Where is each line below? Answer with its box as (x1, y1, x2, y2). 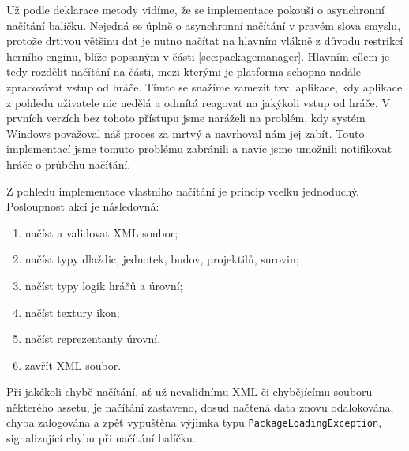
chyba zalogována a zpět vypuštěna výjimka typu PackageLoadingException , (6, 414, 382, 430)
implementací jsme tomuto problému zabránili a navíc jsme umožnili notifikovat (6, 140, 392, 157)
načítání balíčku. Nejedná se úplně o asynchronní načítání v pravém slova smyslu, (6, 17, 401, 33)
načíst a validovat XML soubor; (24, 224, 178, 240)
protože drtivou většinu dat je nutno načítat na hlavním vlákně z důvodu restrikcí (6, 32, 403, 49)
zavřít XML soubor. (24, 356, 122, 373)
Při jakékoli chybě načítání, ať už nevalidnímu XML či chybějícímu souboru (6, 383, 373, 400)
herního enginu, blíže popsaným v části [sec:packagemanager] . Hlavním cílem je (6, 47, 390, 64)
